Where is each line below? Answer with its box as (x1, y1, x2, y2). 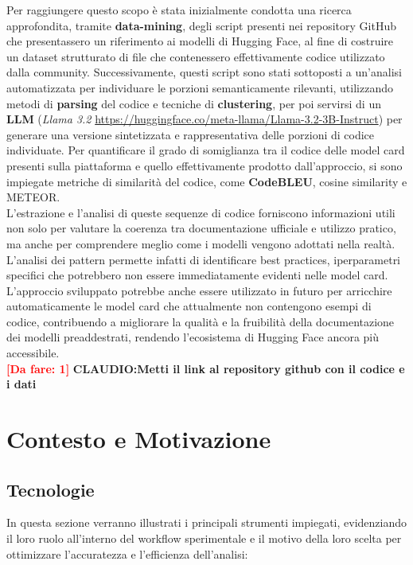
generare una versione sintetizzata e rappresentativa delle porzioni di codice (6, 126, 375, 142)
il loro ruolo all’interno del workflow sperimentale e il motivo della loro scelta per (6, 530, 402, 547)
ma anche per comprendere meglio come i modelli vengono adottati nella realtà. (6, 235, 395, 251)
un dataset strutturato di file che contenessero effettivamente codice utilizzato (6, 48, 385, 64)
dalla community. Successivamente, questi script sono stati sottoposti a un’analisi (6, 64, 402, 80)
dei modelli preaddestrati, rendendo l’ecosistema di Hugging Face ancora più (6, 329, 380, 345)
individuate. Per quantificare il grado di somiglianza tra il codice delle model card (6, 142, 405, 158)
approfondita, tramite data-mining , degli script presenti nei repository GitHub (6, 17, 396, 33)
